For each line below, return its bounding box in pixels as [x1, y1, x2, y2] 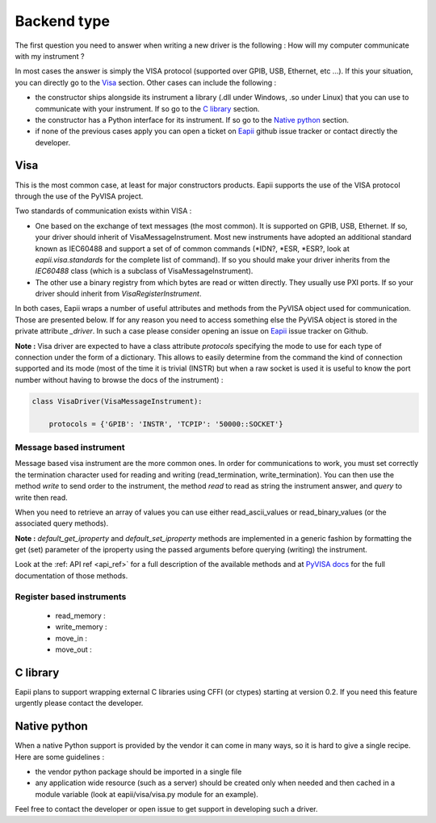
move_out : [55, 645, 92, 654]
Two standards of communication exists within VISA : [15, 206, 192, 216]
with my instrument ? [15, 51, 85, 61]
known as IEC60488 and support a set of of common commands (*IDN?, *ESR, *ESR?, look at [35, 243, 350, 254]
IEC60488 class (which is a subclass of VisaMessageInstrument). [35, 267, 254, 276]
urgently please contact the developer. [15, 699, 144, 708]
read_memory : [55, 611, 107, 620]
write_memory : [55, 622, 108, 632]
